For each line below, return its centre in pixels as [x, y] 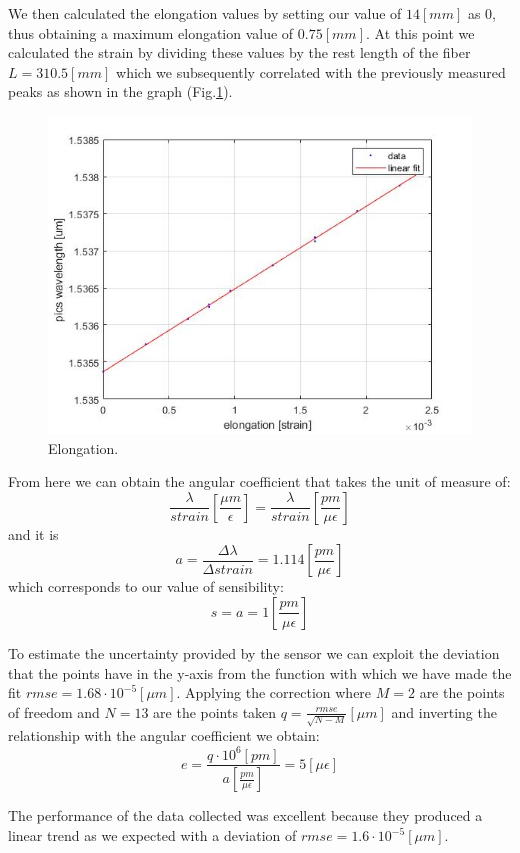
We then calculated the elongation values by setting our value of [205, 13]
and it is [33, 533]
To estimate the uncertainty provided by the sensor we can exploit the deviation [254, 652]
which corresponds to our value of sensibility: [146, 586]
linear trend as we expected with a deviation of [152, 835]
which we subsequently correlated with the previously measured [311, 71]
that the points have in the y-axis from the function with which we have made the [260, 672]
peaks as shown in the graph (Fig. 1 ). [120, 91]
